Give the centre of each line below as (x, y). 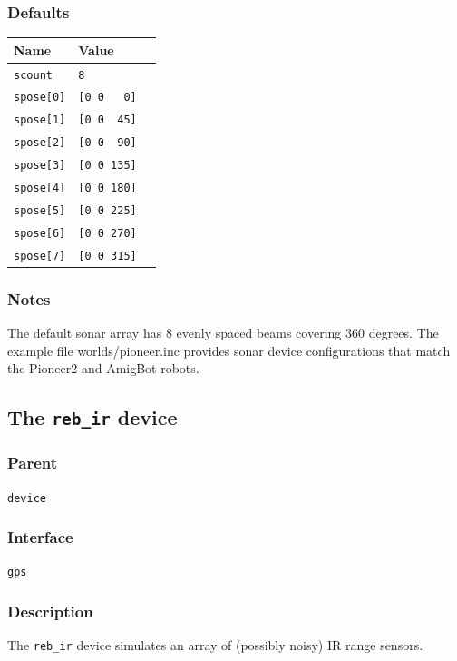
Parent (33, 463)
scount (33, 75)
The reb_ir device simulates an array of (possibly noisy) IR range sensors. (215, 645)
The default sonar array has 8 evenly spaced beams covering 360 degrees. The (223, 333)
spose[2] (40, 143)
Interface (40, 537)
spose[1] (40, 120)
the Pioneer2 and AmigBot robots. (103, 368)
